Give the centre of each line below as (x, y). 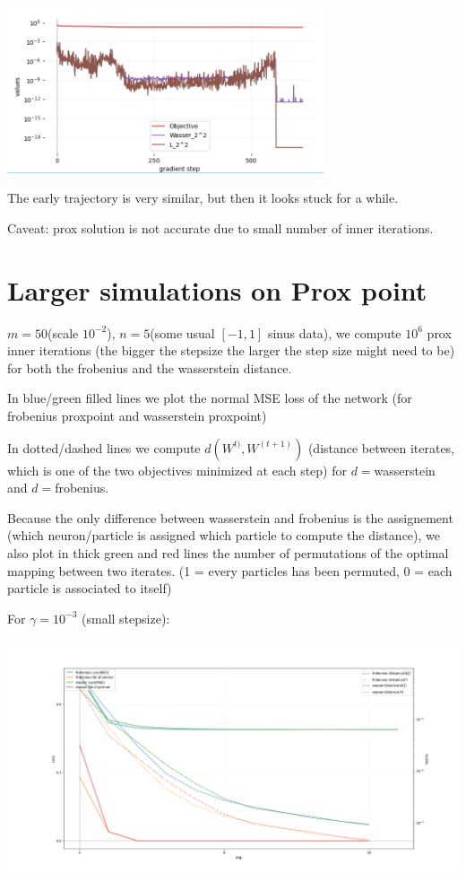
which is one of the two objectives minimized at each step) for (177, 470)
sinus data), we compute (334, 332)
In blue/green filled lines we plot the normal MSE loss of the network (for (210, 398)
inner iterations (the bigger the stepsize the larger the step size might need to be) (231, 350)
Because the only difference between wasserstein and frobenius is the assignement (230, 517)
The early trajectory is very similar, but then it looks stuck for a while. (203, 198)
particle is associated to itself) (90, 588)
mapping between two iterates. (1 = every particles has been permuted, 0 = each (230, 570)
